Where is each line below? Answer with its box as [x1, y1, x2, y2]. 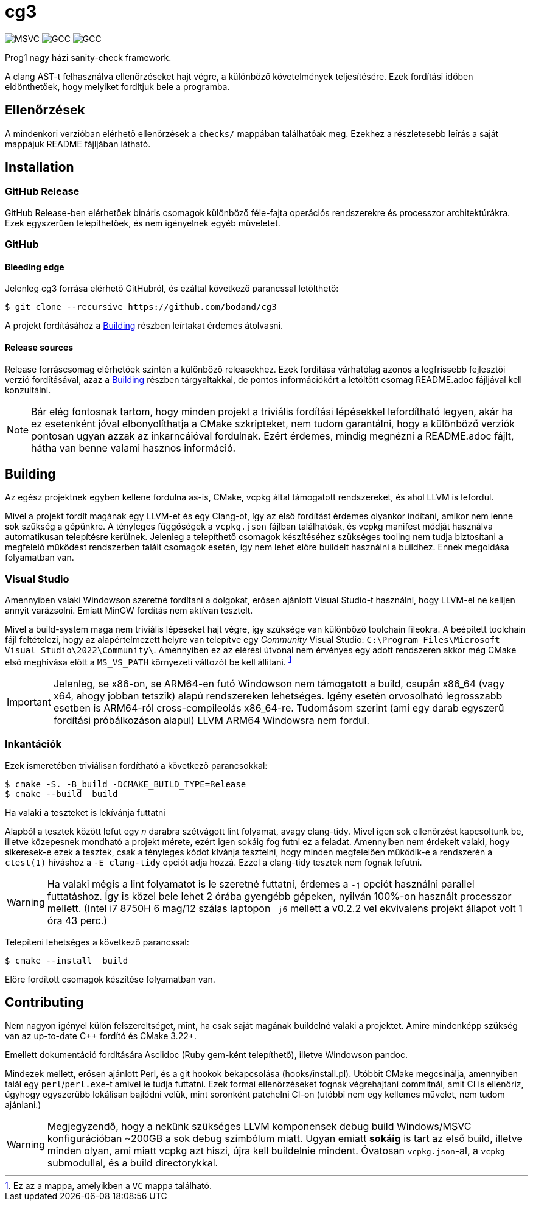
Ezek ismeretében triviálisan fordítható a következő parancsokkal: [5, 760, 268, 771]
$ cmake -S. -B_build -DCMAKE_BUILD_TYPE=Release [5, 779, 246, 789]
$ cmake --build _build [5, 788, 118, 799]
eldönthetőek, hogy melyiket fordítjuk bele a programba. [5, 81, 230, 92]
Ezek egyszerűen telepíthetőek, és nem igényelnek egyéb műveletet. [5, 217, 280, 228]
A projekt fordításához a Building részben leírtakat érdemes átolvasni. [5, 320, 284, 331]
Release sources [5, 342, 74, 353]
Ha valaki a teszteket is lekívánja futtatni [5, 807, 165, 818]
